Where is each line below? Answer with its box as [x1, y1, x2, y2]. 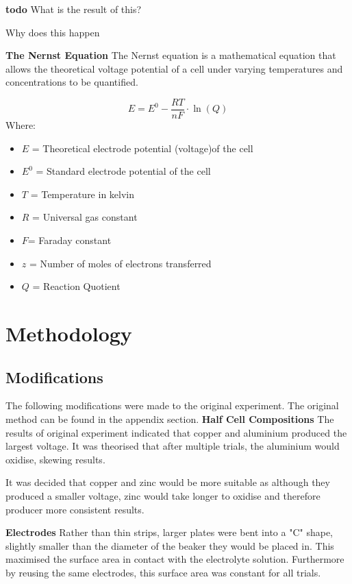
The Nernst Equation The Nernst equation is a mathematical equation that [5, 48, 336, 62]
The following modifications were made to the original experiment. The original [5, 398, 339, 413]
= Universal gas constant [32, 210, 138, 224]
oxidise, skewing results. [5, 452, 105, 466]
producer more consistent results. [5, 502, 144, 516]
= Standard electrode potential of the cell [36, 164, 211, 178]
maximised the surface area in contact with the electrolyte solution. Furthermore [5, 552, 344, 566]
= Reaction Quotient [32, 279, 121, 293]
